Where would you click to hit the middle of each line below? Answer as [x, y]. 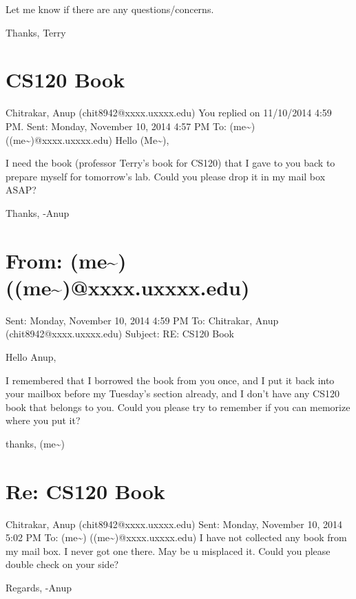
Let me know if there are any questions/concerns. [110, 9]
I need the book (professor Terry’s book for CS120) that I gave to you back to [170, 163]
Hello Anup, [31, 356]
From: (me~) [66, 260]
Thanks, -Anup [38, 212]
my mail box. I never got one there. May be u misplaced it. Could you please [168, 550]
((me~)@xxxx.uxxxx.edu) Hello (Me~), [87, 139]
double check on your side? [62, 564]
